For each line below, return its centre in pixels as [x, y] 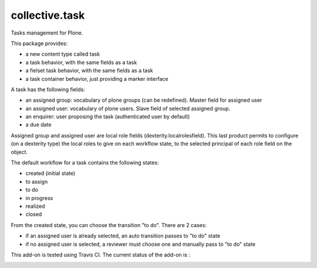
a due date [38, 125]
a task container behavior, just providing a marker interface [97, 78]
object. [19, 152]
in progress [39, 198]
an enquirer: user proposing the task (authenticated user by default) [108, 116]
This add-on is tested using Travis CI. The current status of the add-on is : [101, 255]
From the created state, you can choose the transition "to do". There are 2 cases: [109, 225]
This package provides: [39, 43]
